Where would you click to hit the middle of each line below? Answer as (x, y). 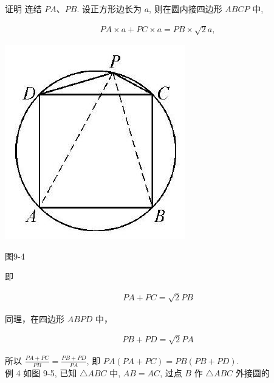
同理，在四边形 (35, 318)
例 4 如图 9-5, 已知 (41, 372)
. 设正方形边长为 (109, 9)
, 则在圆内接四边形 (186, 9)
